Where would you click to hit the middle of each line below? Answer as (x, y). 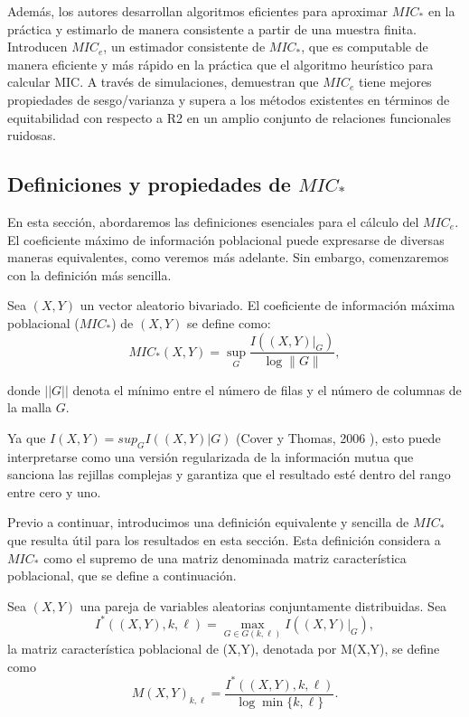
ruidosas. (32, 135)
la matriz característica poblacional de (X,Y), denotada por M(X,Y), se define (224, 648)
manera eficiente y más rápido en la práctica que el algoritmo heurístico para (220, 64)
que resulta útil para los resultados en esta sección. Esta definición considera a (224, 539)
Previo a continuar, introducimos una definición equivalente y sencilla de (208, 522)
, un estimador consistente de (184, 47)
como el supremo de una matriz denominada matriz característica (225, 557)
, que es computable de (365, 47)
